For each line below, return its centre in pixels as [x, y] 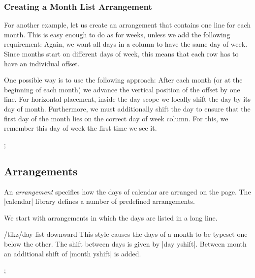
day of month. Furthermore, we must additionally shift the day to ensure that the [127, 108]
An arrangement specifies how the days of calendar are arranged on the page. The [127, 191]
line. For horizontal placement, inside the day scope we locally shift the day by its [127, 99]
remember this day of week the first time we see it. [80, 128]
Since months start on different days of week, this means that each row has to [121, 54]
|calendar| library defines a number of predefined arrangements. [99, 201]
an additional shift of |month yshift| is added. [73, 253]
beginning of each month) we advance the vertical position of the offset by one [122, 89]
